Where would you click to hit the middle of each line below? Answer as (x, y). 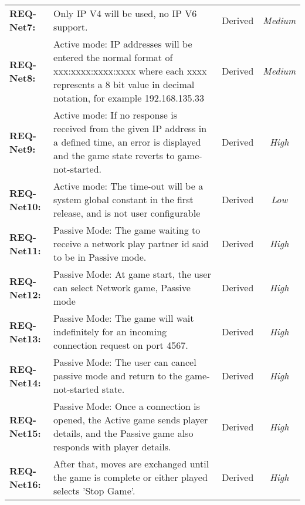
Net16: (25, 484)
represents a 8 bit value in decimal (124, 84)
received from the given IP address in (130, 128)
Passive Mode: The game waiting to (127, 230)
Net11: (25, 250)
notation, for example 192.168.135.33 (129, 98)
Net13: (25, 338)
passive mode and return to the (118, 376)
